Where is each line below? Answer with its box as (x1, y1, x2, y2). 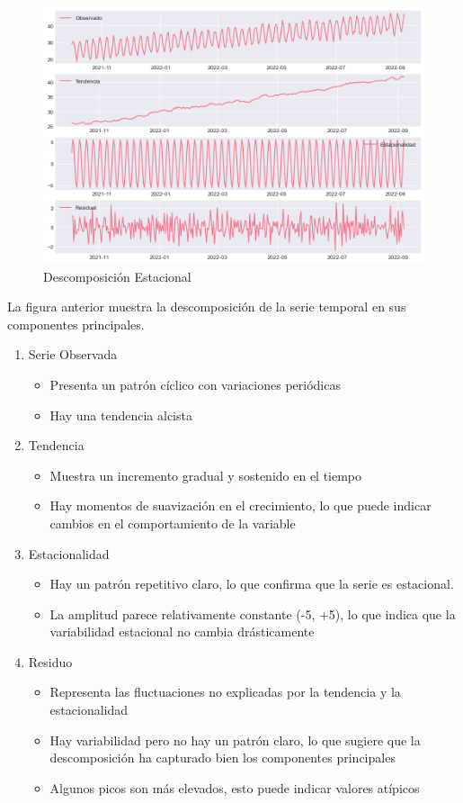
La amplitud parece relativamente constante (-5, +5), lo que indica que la (49, 604, 456, 623)
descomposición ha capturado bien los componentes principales (49, 748, 396, 767)
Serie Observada (28, 345, 118, 364)
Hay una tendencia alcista (49, 405, 192, 424)
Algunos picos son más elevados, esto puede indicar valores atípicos (49, 778, 420, 797)
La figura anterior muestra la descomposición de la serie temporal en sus (7, 297, 406, 316)
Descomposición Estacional (43, 266, 191, 285)
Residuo (28, 652, 73, 671)
